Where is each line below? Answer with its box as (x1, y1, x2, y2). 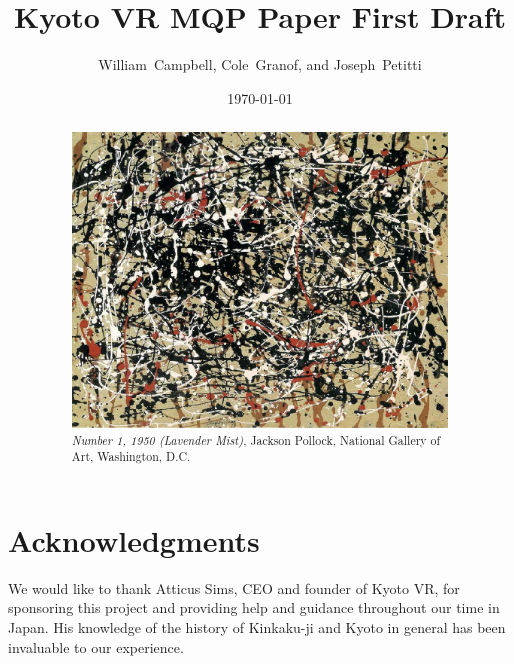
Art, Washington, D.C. (71, 448, 191, 465)
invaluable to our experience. (8, 636, 184, 657)
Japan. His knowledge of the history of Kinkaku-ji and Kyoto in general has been (8, 617, 506, 638)
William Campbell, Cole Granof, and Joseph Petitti (98, 54, 422, 75)
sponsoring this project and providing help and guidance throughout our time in (8, 597, 500, 618)
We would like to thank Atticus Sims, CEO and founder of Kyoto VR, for (8, 577, 460, 598)
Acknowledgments (8, 519, 260, 560)
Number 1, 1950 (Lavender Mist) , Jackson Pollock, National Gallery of (71, 431, 441, 448)
